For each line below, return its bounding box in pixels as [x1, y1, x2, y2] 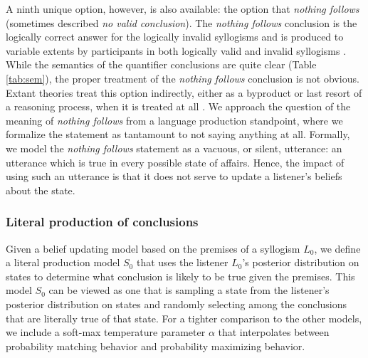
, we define [314, 241, 361, 256]
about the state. [6, 182, 75, 197]
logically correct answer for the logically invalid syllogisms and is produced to [6, 29, 344, 44]
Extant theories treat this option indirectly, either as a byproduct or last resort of [6, 85, 362, 100]
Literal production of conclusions [6, 213, 199, 231]
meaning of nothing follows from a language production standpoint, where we [6, 112, 343, 127]
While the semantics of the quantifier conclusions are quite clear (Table [6, 57, 317, 72]
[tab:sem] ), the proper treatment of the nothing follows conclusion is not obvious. [6, 70, 359, 85]
